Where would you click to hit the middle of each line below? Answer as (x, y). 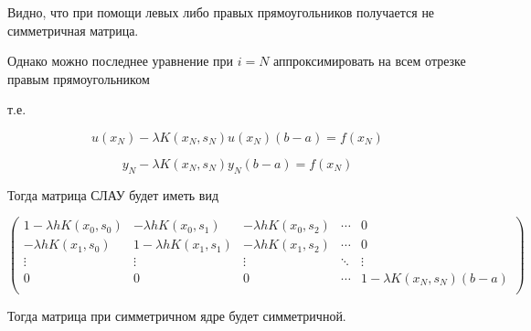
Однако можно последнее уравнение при (120, 61)
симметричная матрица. (73, 30)
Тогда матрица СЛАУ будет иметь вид (113, 194)
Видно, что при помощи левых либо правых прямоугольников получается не (221, 12)
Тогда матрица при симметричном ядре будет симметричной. (177, 315)
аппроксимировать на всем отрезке (370, 61)
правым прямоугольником (79, 78)
